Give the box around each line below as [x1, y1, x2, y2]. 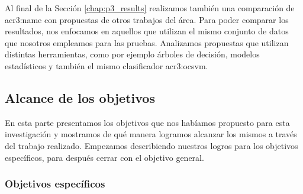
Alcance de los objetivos [5, 88, 155, 106]
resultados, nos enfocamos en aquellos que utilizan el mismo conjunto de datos [5, 25, 289, 37]
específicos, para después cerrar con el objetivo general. [5, 151, 204, 163]
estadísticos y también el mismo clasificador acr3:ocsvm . [5, 59, 208, 72]
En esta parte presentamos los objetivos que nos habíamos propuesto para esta [5, 116, 290, 128]
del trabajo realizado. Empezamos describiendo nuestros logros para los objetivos [5, 139, 298, 151]
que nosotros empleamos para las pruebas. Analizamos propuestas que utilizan [5, 36, 289, 48]
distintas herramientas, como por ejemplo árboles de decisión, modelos [5, 48, 260, 60]
